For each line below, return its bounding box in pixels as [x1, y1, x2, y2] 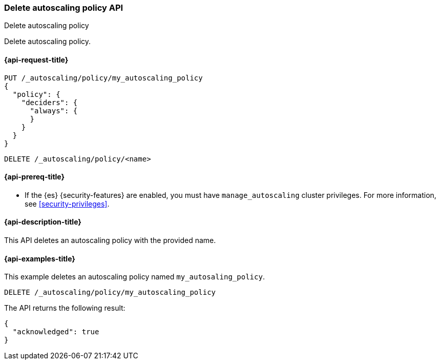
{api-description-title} [4, 217, 81, 227]
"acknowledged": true [12, 328, 99, 336]
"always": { [30, 106, 78, 115]
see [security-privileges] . [25, 199, 110, 208]
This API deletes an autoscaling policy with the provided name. [4, 236, 216, 245]
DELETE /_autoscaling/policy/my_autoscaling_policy [4, 288, 216, 297]
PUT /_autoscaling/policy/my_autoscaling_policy [4, 73, 203, 82]
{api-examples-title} [4, 254, 75, 263]
